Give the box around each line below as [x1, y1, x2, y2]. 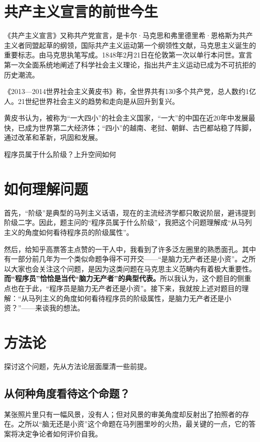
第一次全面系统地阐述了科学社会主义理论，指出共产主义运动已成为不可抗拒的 [4, 59, 256, 69]
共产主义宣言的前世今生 [4, 1, 158, 21]
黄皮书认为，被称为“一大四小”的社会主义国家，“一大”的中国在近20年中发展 [4, 112, 248, 123]
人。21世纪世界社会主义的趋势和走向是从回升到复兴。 [4, 95, 179, 106]
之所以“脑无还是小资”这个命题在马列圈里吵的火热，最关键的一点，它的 [17, 418, 249, 429]
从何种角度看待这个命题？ [4, 385, 130, 400]
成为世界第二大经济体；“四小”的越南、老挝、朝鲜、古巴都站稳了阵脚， [24, 122, 256, 132]
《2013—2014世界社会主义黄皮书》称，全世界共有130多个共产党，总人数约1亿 [4, 86, 256, 96]
